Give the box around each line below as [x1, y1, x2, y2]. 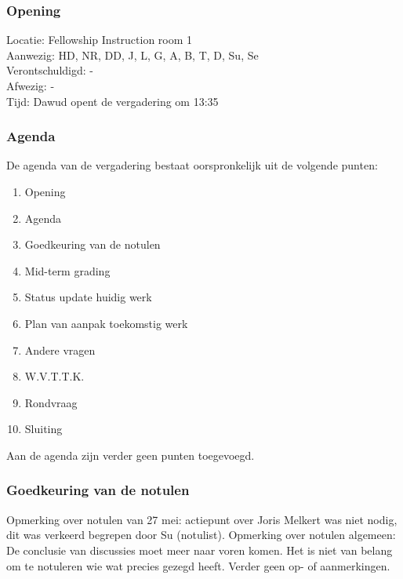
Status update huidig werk [24, 289, 152, 305]
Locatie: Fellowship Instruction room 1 [6, 31, 193, 48]
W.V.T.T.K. [24, 368, 85, 384]
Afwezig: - [6, 78, 55, 93]
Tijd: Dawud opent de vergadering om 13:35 [6, 93, 219, 109]
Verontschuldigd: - [6, 62, 93, 78]
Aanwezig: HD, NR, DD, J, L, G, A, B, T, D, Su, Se [6, 46, 259, 63]
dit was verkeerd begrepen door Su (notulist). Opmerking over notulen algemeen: [6, 526, 396, 543]
